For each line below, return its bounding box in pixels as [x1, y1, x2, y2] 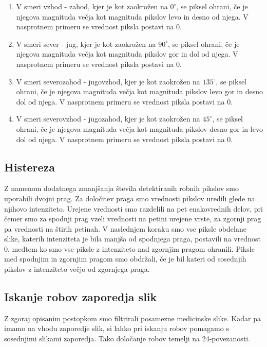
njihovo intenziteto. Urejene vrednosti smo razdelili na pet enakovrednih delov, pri [4, 203, 263, 214]
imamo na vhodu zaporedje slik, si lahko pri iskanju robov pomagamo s [4, 323, 229, 334]
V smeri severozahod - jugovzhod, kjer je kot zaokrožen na [16, 76, 200, 86]
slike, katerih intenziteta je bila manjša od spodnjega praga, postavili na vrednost [4, 233, 261, 244]
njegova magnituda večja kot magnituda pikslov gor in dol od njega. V [16, 48, 238, 59]
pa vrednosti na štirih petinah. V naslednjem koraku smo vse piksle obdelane [4, 223, 246, 234]
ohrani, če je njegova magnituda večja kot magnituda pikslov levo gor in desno [16, 86, 263, 97]
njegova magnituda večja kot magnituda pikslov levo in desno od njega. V [16, 11, 249, 22]
